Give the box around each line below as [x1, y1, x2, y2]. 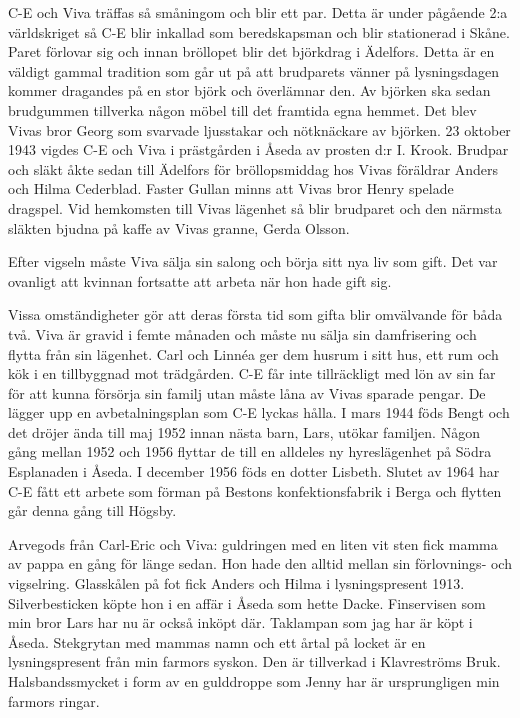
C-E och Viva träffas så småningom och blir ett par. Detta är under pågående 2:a [8, 2, 508, 22]
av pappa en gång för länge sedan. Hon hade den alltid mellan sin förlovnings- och [8, 553, 512, 574]
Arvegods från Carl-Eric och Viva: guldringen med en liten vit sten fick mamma [8, 533, 498, 554]
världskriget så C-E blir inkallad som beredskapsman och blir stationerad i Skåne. [8, 21, 510, 42]
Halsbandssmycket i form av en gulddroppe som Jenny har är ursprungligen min [8, 671, 500, 691]
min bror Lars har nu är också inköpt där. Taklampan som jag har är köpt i [8, 612, 473, 633]
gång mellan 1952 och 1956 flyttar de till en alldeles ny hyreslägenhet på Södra [8, 441, 492, 462]
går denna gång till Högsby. [8, 500, 177, 521]
